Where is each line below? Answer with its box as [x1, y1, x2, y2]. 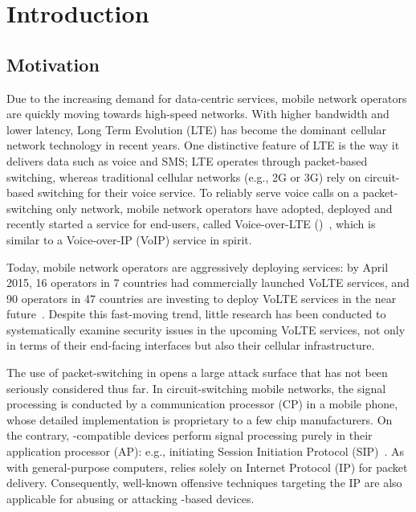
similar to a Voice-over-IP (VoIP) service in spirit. [6, 231, 252, 248]
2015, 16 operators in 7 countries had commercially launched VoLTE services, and [6, 274, 410, 291]
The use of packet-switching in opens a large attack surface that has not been [6, 364, 388, 381]
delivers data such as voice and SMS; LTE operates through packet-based [6, 152, 368, 169]
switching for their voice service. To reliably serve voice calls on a [37, 184, 359, 201]
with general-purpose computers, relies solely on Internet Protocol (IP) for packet [6, 458, 408, 475]
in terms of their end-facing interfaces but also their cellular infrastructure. [6, 337, 375, 354]
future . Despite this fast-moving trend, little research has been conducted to [6, 305, 386, 322]
